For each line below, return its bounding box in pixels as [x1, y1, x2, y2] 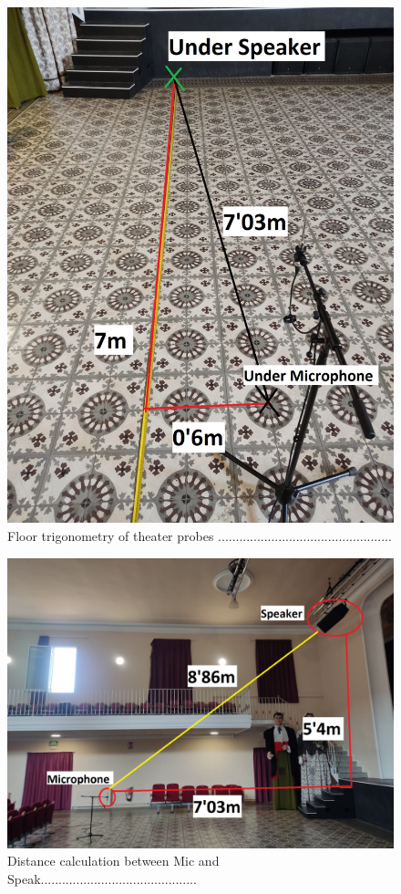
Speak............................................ [7, 868, 197, 888]
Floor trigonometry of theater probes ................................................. [7, 525, 392, 545]
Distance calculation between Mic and [7, 851, 220, 870]
